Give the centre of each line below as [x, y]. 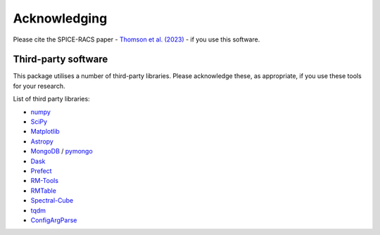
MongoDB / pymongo [62, 151]
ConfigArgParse [54, 220]
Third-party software [61, 59]
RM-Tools [45, 181]
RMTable [43, 191]
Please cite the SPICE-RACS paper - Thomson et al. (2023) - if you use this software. [137, 39]
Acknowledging [60, 18]
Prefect [41, 171]
